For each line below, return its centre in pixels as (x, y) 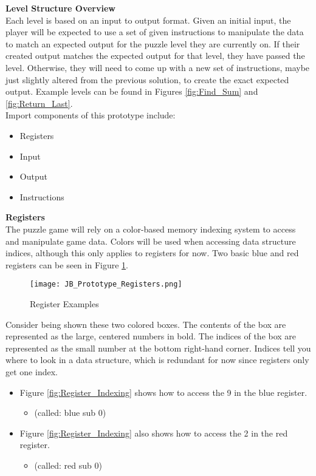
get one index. (32, 371)
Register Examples (64, 303)
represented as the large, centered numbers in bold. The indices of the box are (151, 336)
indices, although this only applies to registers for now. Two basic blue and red (152, 253)
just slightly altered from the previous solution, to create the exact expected (147, 79)
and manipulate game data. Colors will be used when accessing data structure (151, 241)
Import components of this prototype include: (91, 115)
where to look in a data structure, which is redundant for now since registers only (157, 360)
